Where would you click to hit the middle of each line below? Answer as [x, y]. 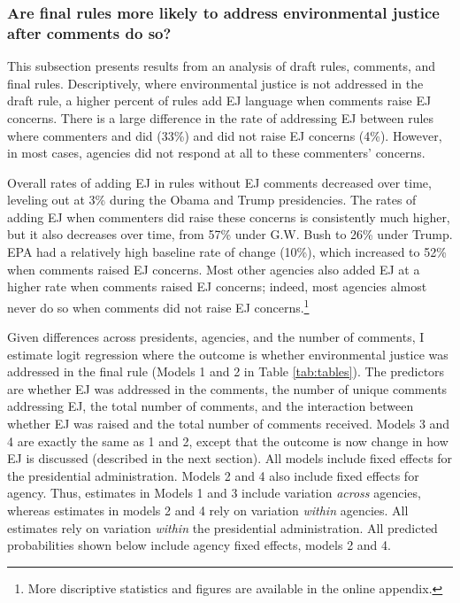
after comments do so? [89, 32]
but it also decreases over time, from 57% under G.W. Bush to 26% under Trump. [230, 234]
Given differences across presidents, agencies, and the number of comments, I [216, 337]
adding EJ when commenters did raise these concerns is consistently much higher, [229, 216]
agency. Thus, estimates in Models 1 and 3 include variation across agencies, [214, 493]
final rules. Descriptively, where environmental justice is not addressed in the [215, 83]
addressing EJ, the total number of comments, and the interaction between [211, 406]
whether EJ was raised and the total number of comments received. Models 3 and [229, 424]
